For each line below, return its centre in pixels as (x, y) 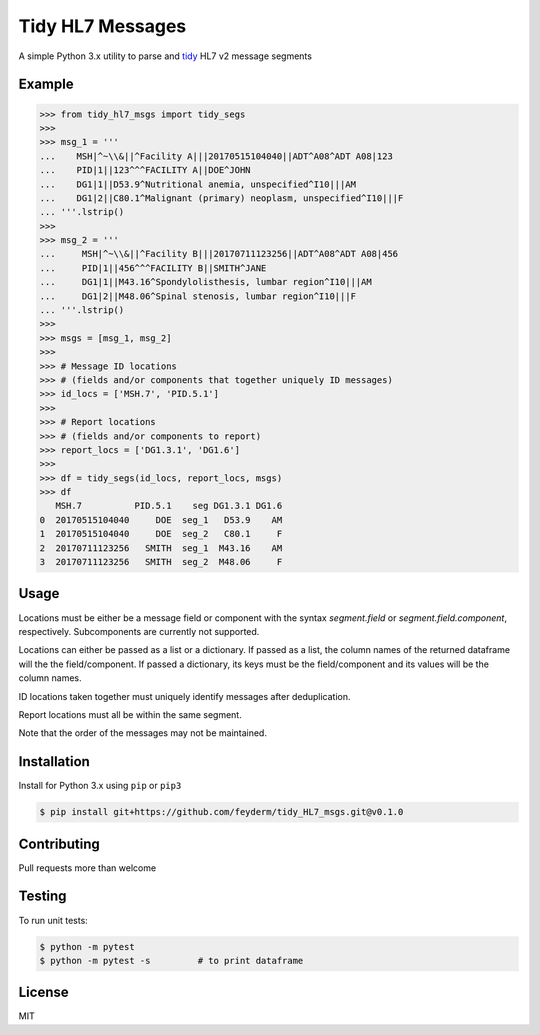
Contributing (59, 843)
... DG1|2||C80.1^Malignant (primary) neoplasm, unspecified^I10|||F (221, 198)
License (43, 992)
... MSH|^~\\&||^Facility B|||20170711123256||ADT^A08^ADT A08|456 (219, 254)
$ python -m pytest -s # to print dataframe (171, 960)
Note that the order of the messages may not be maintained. (142, 733)
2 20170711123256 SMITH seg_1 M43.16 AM (161, 548)
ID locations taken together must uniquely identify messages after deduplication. (184, 696)
